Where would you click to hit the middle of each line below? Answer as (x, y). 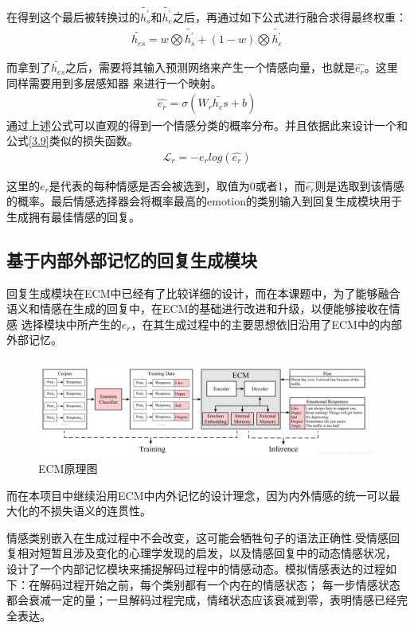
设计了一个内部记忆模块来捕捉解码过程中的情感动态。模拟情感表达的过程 (196, 569)
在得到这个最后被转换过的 (73, 16)
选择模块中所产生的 (71, 324)
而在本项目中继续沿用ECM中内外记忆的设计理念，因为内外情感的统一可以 (198, 495)
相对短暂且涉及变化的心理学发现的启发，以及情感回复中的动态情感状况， (207, 553)
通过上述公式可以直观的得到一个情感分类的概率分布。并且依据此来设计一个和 (207, 125)
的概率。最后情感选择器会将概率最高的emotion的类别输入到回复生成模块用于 (204, 201)
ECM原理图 (68, 469)
